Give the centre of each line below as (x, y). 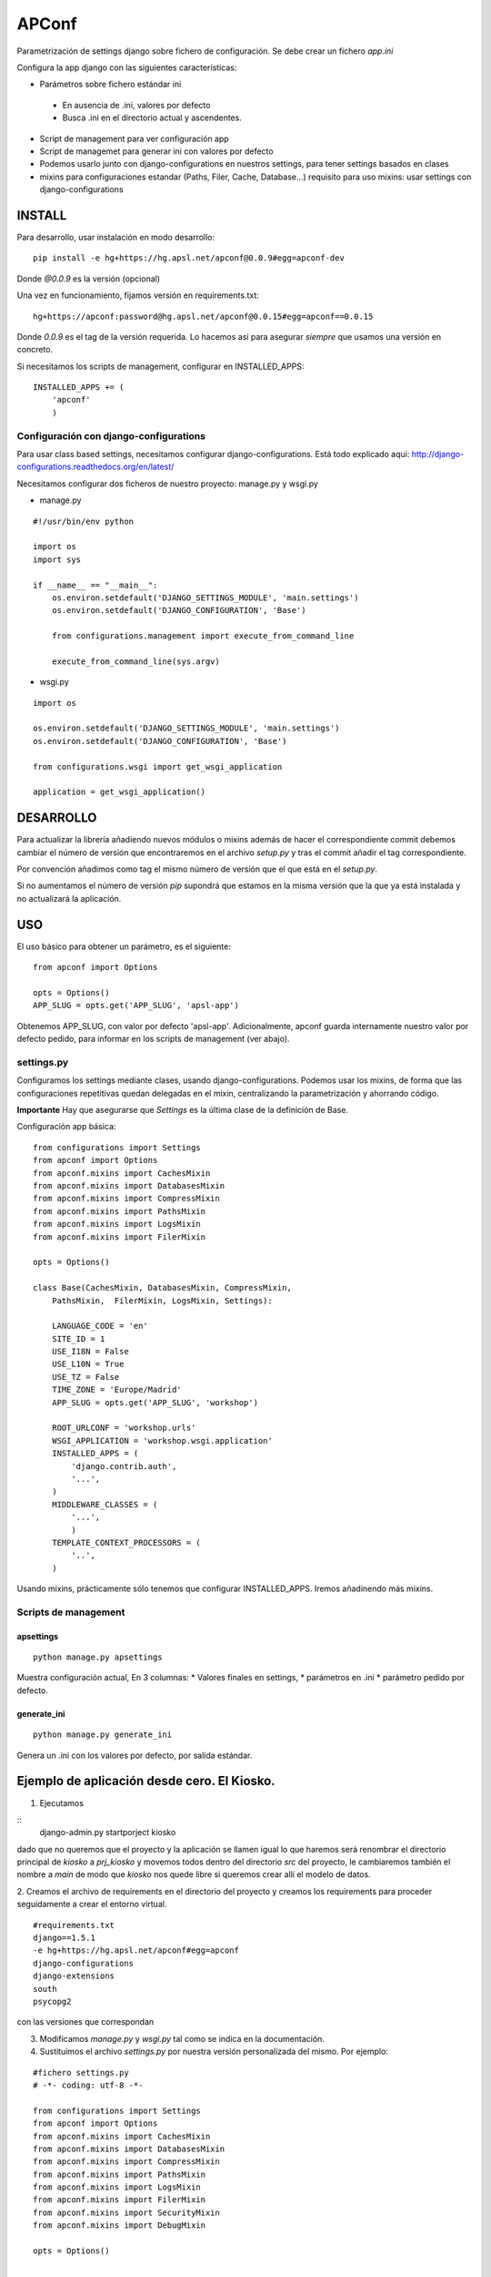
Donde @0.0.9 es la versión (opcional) (89, 279)
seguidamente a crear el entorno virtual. (92, 1904)
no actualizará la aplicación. (69, 898)
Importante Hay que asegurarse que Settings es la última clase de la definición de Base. (183, 1110)
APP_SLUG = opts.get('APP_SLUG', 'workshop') (155, 1402)
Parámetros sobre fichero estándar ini (110, 84)
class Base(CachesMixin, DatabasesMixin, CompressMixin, (163, 1288)
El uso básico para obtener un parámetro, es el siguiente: (124, 946)
